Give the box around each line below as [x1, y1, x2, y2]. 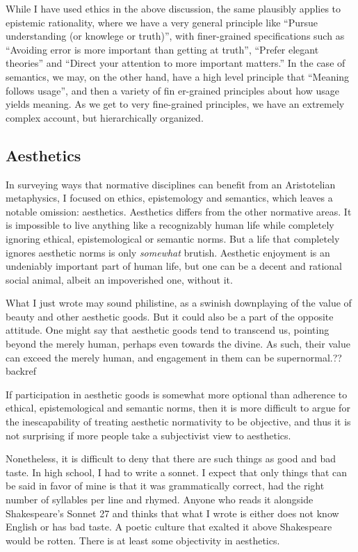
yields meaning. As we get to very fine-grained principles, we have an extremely [6, 97, 345, 111]
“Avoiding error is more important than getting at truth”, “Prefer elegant [6, 42, 319, 56]
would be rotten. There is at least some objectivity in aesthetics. [6, 533, 280, 547]
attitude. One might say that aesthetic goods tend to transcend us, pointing [6, 323, 329, 337]
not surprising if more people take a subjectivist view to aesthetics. [6, 428, 291, 442]
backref [6, 364, 36, 378]
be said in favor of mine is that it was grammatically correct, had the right [6, 478, 325, 493]
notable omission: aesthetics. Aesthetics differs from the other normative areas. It [6, 204, 352, 218]
